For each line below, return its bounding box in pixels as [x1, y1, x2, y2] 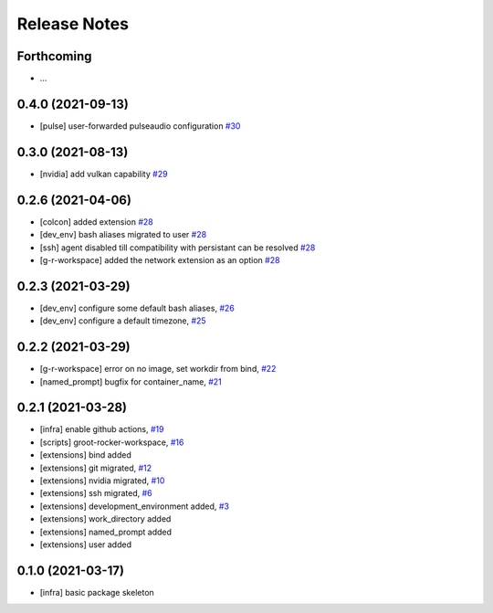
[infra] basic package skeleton [39, 587, 154, 597]
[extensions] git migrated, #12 [39, 462, 152, 473]
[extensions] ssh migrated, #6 [39, 488, 152, 499]
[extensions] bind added [39, 449, 131, 460]
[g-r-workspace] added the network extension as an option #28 [39, 254, 280, 265]
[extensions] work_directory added [39, 513, 172, 524]
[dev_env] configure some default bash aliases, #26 [39, 302, 235, 313]
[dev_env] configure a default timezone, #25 [39, 315, 206, 326]
